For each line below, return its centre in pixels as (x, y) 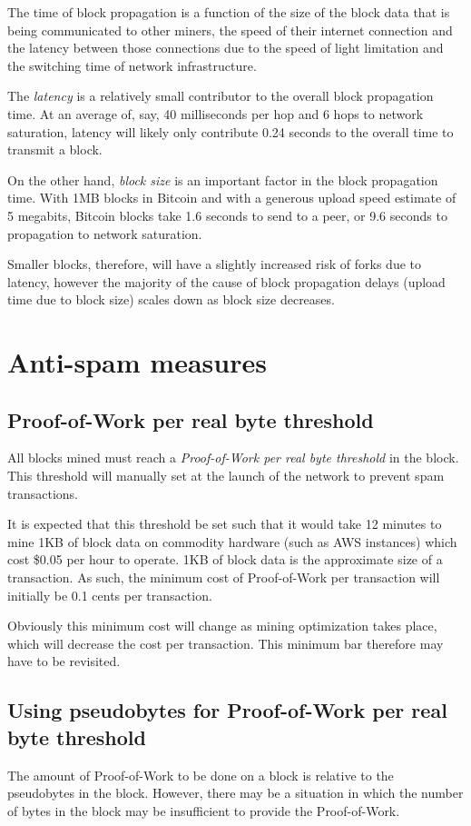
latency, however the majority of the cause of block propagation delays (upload (226, 281)
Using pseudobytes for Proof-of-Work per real (227, 710)
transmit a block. (55, 149)
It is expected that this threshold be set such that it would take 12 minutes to (225, 524)
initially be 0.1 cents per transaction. (110, 595)
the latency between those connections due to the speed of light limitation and (226, 48)
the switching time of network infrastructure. (132, 65)
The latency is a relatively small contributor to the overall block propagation (221, 96)
